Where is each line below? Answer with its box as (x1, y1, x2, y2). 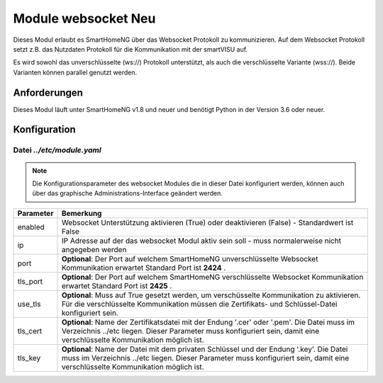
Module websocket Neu (13, 11, 156, 26)
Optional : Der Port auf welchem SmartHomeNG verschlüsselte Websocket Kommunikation (61, 272, 364, 282)
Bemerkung (61, 208, 102, 218)
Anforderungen (13, 86, 83, 98)
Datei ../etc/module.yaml (13, 145, 102, 155)
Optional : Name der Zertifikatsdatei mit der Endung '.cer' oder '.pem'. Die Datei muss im (61, 317, 355, 327)
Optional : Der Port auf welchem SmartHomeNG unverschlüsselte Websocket (61, 253, 318, 263)
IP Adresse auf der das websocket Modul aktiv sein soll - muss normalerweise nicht (61, 236, 342, 246)
